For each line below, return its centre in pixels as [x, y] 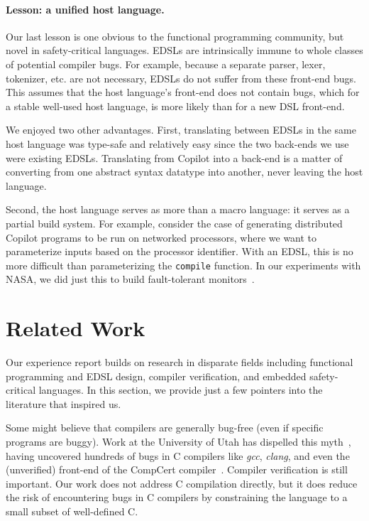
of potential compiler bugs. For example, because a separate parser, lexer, [166, 64]
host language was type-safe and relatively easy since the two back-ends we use [177, 143]
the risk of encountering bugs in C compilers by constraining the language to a [177, 497]
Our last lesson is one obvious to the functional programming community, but [175, 36]
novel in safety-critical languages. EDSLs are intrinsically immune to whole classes [184, 50]
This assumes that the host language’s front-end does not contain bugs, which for [183, 92]
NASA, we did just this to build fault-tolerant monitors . [130, 279]
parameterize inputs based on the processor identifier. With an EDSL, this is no [180, 251]
